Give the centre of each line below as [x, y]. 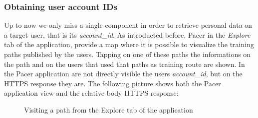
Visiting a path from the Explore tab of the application [109, 109]
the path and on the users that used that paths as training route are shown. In [125, 64]
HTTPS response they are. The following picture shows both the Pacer [113, 83]
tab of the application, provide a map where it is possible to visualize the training [129, 44]
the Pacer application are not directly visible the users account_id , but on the [123, 74]
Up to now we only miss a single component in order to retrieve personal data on [128, 25]
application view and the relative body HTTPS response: [91, 93]
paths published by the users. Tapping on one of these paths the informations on [128, 54]
